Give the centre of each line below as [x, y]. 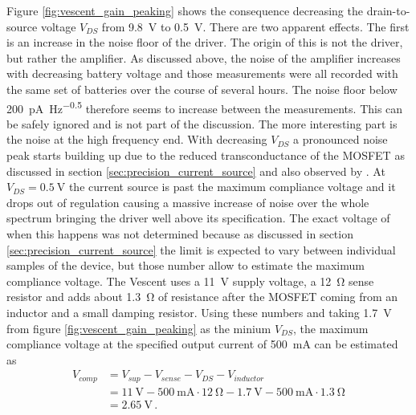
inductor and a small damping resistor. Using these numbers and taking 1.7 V [199, 312]
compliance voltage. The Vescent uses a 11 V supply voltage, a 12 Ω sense [190, 281]
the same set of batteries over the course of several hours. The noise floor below [202, 89]
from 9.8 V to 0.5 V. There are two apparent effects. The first [255, 26]
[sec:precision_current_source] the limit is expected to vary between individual [201, 249]
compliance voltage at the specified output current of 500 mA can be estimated [202, 344]
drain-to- [388, 10]
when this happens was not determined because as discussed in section [180, 233]
